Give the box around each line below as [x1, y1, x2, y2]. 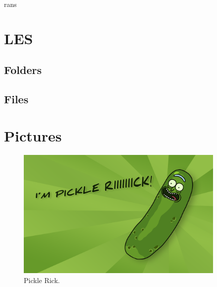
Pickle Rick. [24, 275, 60, 285]
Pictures [4, 125, 62, 145]
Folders [4, 62, 42, 77]
